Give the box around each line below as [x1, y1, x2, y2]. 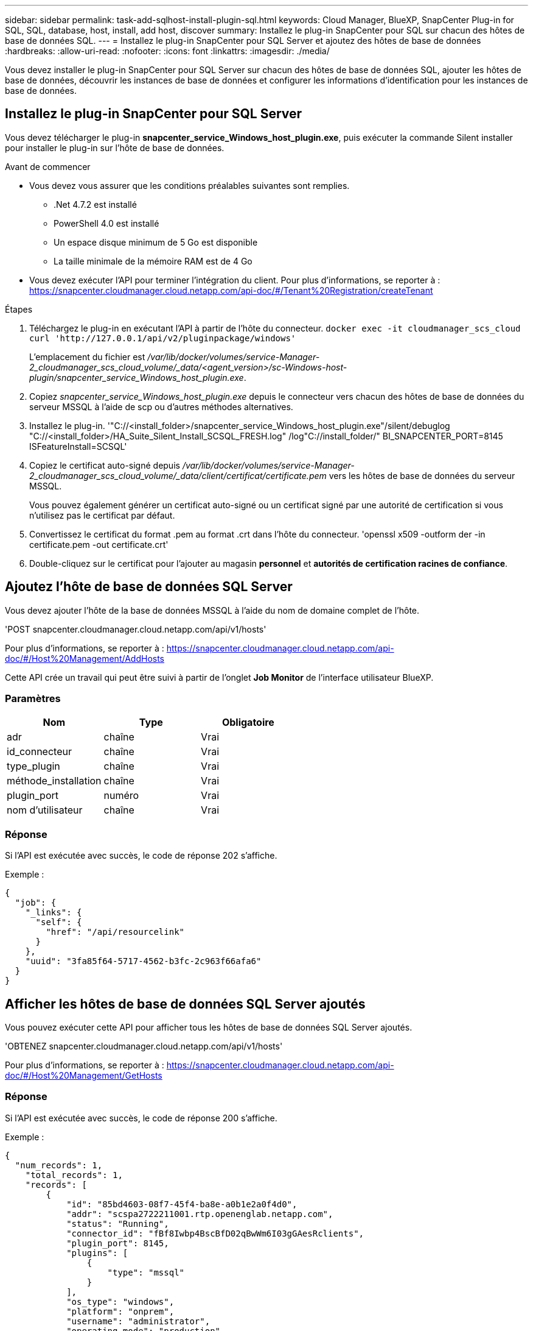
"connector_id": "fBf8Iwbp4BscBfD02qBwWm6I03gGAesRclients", [66, 1228, 364, 1238]
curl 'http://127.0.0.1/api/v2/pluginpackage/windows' [29, 333, 296, 343]
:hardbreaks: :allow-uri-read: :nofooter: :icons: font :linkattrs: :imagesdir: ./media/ [5, 46, 330, 56]
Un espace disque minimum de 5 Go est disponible [54, 236, 258, 247]
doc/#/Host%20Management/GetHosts [5, 1070, 162, 1081]
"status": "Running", [66, 1218, 169, 1229]
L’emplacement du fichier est [29, 351, 145, 362]
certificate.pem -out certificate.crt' [29, 539, 169, 550]
